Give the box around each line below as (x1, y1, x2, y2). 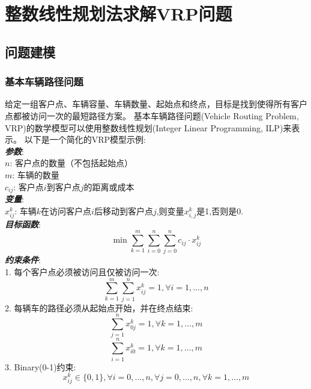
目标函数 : (5, 217, 41, 230)
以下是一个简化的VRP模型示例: (24, 133, 146, 146)
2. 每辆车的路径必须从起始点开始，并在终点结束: (5, 301, 193, 314)
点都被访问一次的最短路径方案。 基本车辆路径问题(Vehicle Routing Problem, (5, 109, 299, 122)
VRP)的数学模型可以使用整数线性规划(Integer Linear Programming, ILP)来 (5, 121, 292, 134)
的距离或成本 (83, 180, 134, 193)
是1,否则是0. (196, 204, 244, 217)
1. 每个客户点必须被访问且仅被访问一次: (5, 266, 160, 278)
